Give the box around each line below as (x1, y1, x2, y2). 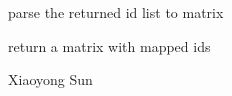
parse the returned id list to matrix (8, 2, 224, 22)
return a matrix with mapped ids (8, 35, 211, 56)
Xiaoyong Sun (8, 69, 93, 90)
